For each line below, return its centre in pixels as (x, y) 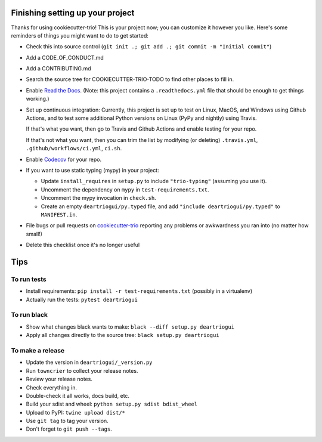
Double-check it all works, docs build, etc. (78, 395)
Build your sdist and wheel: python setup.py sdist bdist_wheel (112, 404)
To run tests (29, 279)
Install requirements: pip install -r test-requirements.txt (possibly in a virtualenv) (139, 291)
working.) (38, 99)
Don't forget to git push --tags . (69, 429)
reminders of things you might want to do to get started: (80, 35)
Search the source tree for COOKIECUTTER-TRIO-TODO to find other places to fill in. (130, 79)
